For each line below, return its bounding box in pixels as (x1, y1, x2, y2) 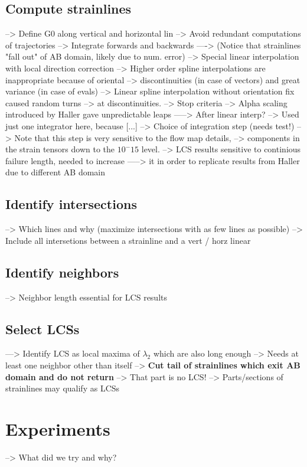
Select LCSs (5, 319, 80, 338)
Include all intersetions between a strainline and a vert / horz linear (5, 234, 251, 246)
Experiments (5, 416, 110, 440)
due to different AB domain (5, 166, 106, 178)
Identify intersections (5, 195, 137, 213)
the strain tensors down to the (5, 143, 115, 155)
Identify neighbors (5, 263, 119, 281)
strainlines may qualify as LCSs (5, 382, 120, 394)
